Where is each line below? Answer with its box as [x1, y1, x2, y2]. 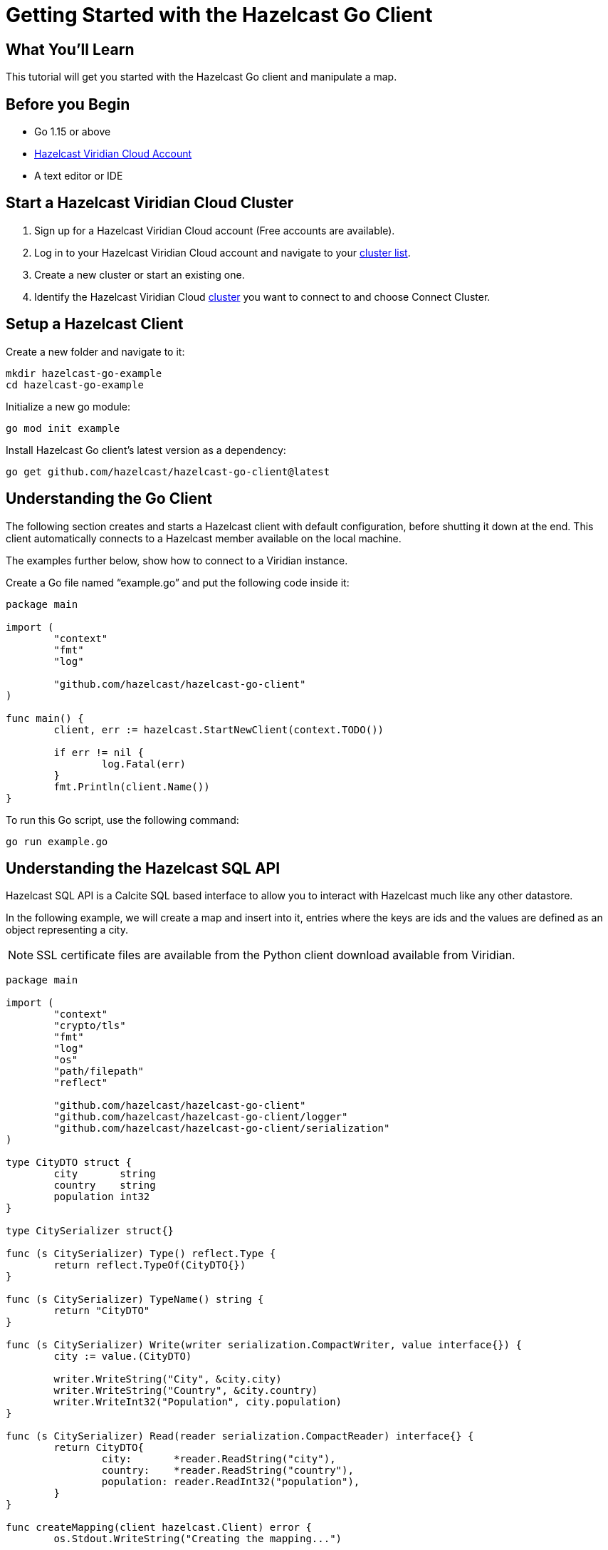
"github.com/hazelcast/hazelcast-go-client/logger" [53, 1111, 348, 1123]
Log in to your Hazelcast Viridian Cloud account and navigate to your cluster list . [34, 246, 411, 259]
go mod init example [6, 422, 120, 434]
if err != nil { [53, 746, 144, 758]
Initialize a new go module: [6, 400, 131, 413]
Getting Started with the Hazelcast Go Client [6, 3, 433, 27]
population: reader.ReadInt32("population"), [101, 1476, 360, 1488]
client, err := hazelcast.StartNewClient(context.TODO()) [53, 723, 384, 735]
